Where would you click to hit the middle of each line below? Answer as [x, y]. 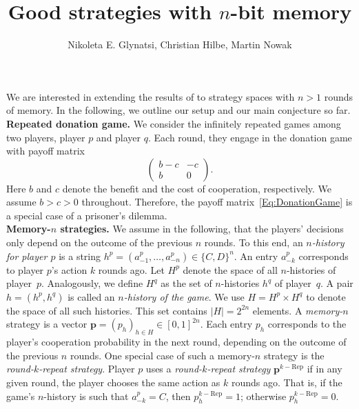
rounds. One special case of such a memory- [162, 355]
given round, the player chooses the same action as [113, 382]
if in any [325, 369]
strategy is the [294, 355]
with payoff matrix [45, 151]
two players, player [46, 137]
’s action [69, 269]
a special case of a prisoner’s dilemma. [87, 215]
